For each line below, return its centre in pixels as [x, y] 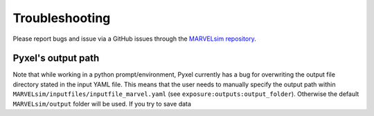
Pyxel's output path [56, 58]
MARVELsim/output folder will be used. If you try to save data [102, 104]
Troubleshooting [62, 18]
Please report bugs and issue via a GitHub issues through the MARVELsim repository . [134, 39]
